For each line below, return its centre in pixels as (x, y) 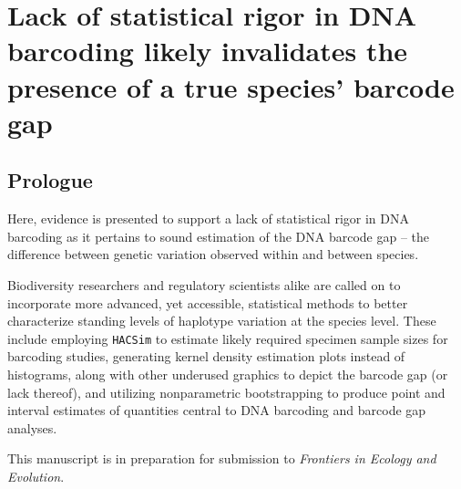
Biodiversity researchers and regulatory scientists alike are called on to (204, 284)
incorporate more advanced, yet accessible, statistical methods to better (208, 302)
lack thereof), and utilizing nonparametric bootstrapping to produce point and (226, 392)
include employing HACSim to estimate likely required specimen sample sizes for (228, 338)
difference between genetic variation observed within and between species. (213, 254)
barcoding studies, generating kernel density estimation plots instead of (206, 356)
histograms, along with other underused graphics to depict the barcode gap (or (228, 374)
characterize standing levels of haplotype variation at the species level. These (222, 321)
